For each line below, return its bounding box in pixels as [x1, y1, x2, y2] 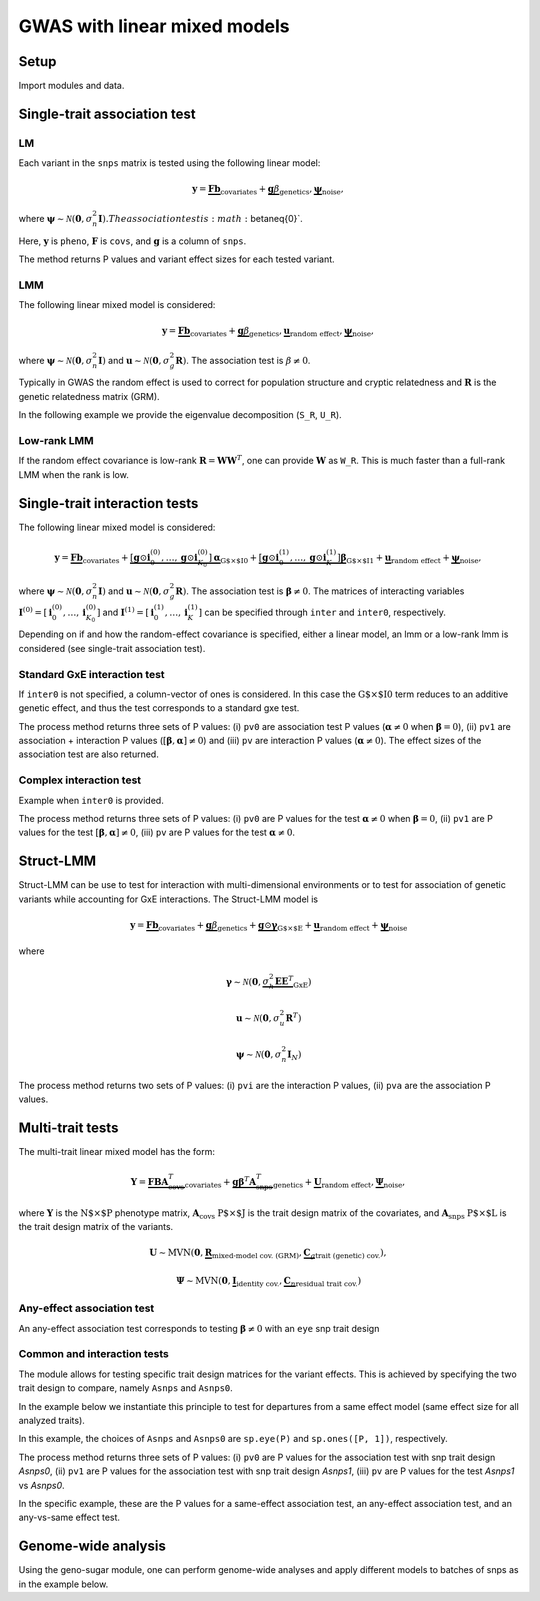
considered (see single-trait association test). [18, 642, 206, 654]
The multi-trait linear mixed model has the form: [18, 1146, 215, 1158]
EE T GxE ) [274, 974, 312, 990]
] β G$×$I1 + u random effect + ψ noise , [336, 551, 482, 565]
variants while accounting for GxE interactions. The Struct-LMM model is [18, 893, 319, 905]
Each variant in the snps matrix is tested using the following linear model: [18, 157, 321, 169]
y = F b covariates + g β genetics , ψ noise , [191, 183, 344, 197]
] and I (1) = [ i [96, 605, 155, 618]
